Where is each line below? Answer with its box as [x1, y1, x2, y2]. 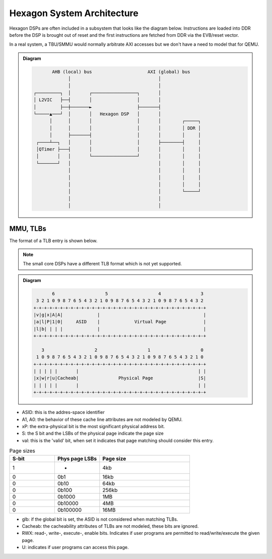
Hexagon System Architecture [9, 8, 139, 19]
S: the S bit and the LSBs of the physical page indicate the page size [22, 431, 164, 437]
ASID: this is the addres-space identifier [22, 409, 105, 415]
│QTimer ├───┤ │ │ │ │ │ [36, 147, 201, 152]
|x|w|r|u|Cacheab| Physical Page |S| [33, 375, 207, 381]
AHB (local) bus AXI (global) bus [52, 68, 190, 75]
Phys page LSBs [57, 455, 97, 462]
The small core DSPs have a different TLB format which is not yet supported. [23, 261, 182, 267]
